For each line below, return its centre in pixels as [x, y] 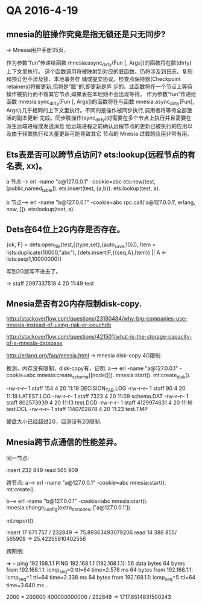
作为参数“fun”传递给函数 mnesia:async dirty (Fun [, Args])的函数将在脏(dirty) [99, 63]
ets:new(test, [139, 182]
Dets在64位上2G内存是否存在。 [65, 230]
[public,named [24, 188]
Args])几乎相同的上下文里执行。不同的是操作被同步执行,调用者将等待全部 [96, 110]
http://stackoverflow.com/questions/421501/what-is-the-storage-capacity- [99, 337]
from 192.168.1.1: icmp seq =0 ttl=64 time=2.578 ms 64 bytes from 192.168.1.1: [99, 570]
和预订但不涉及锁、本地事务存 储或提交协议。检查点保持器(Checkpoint [93, 78]
